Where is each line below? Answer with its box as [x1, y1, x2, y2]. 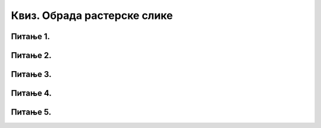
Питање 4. [11, 88, 52, 98]
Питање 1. [11, 31, 51, 41]
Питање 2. [11, 50, 52, 60]
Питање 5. [11, 107, 52, 117]
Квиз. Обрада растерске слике [11, 9, 173, 22]
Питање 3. [11, 69, 52, 79]
